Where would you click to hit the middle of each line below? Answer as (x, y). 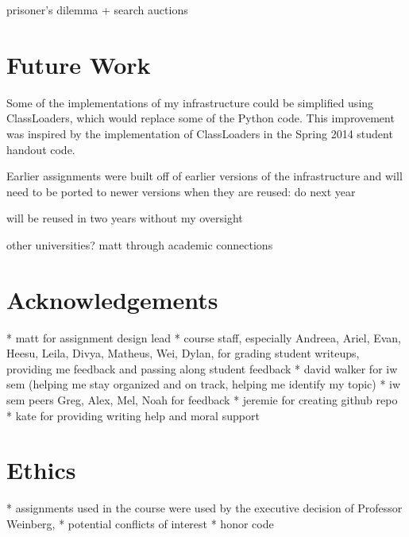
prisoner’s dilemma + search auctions (97, 10)
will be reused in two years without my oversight (125, 218)
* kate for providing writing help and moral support (133, 415)
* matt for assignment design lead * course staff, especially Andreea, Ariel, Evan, (204, 337)
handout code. (41, 149)
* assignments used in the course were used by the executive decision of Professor (204, 508)
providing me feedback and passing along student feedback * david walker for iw (202, 368)
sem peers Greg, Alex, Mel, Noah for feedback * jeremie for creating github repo (202, 399)
